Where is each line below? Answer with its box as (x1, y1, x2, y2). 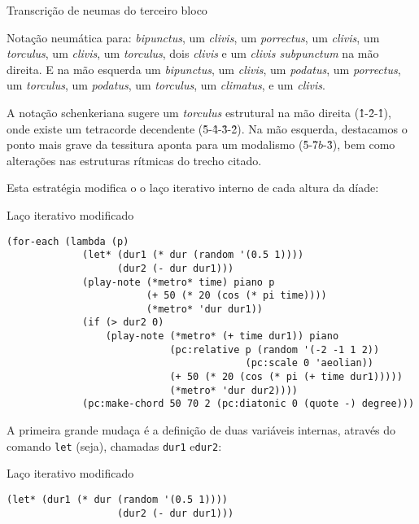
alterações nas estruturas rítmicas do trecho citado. (7, 151, 262, 168)
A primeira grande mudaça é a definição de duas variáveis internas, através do (7, 421, 396, 439)
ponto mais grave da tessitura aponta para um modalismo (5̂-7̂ (7, 136, 319, 153)
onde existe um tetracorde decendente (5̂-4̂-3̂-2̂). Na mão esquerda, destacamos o (7, 120, 408, 137)
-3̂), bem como (323, 136, 395, 153)
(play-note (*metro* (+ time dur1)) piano (105, 330, 339, 343)
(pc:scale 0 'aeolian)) (245, 357, 374, 369)
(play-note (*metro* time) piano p (82, 276, 275, 288)
